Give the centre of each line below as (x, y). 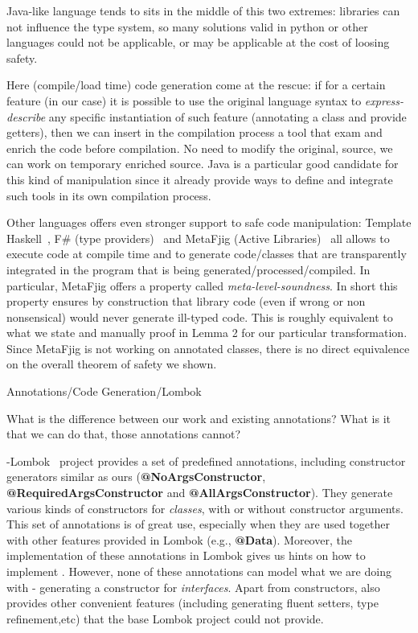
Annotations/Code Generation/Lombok (104, 391)
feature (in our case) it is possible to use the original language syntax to (184, 100)
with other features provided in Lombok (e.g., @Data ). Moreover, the (179, 539)
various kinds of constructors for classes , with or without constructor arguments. (205, 508)
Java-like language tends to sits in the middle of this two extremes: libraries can (203, 10)
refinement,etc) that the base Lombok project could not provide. (165, 618)
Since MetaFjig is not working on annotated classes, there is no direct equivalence (208, 348)
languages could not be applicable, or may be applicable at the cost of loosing (198, 42)
